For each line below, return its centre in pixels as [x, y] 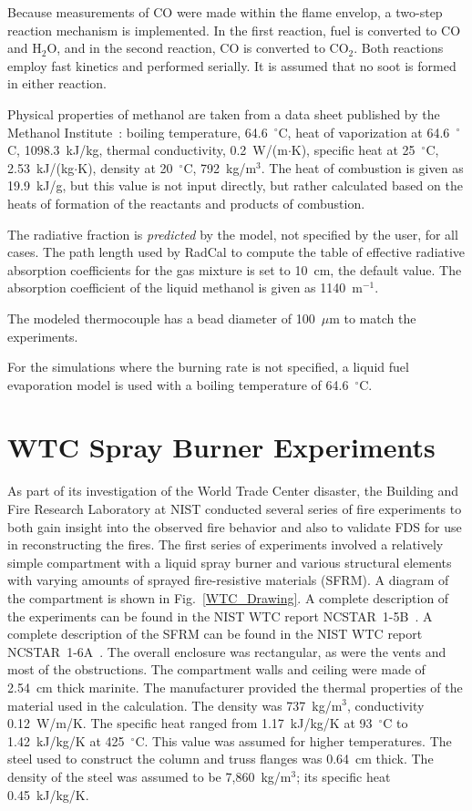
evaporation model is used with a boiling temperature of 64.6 [178, 384]
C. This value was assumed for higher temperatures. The [293, 740]
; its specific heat [344, 776]
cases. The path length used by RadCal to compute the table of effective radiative [236, 252]
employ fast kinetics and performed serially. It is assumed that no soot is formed [232, 65]
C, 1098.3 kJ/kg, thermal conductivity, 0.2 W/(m [148, 150]
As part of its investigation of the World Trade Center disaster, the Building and [233, 491]
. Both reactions [399, 48]
